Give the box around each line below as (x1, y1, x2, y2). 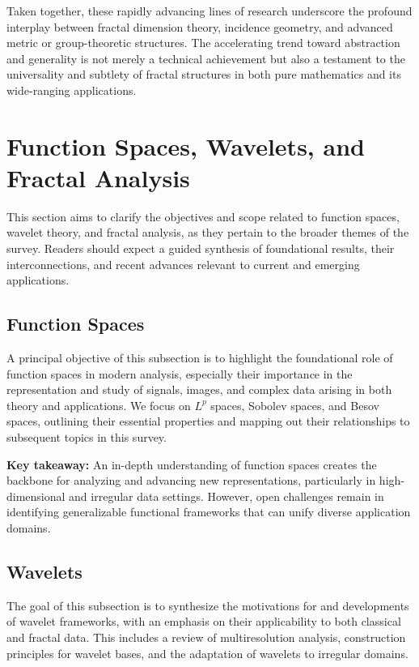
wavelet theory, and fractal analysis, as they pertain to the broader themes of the (6, 224, 409, 241)
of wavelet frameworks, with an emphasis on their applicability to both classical (6, 613, 401, 630)
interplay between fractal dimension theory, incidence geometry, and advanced (6, 18, 393, 35)
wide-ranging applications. (6, 81, 137, 98)
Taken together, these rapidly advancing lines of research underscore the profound (6, 2, 413, 19)
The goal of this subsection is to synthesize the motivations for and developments (6, 596, 409, 614)
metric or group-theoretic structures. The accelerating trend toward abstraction (6, 34, 400, 51)
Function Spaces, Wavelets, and (6, 129, 365, 162)
